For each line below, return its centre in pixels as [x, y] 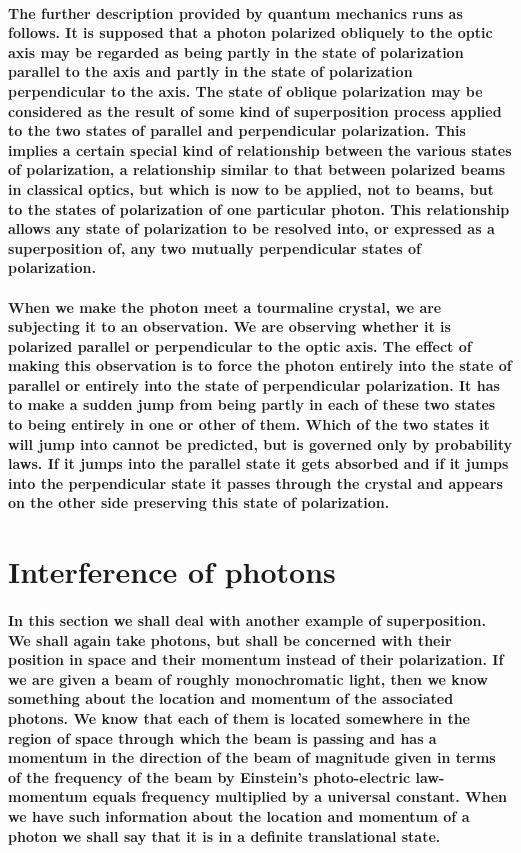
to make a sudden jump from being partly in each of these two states [252, 404]
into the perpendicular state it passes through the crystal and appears [255, 482]
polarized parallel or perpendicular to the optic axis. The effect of [240, 345]
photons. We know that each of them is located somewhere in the [239, 717]
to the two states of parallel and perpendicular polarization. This [237, 130]
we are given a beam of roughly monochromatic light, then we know [248, 678]
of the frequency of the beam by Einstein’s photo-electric [209, 776]
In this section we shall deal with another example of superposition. [247, 620]
